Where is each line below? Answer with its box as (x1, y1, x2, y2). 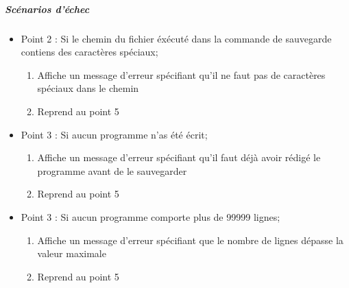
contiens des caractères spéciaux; (21, 45, 158, 59)
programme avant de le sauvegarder (37, 163, 187, 178)
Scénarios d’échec (5, 1, 90, 16)
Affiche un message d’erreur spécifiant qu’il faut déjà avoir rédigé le (37, 150, 321, 165)
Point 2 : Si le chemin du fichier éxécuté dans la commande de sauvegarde (21, 31, 332, 45)
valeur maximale (37, 246, 106, 261)
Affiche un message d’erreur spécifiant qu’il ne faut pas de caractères (37, 67, 326, 82)
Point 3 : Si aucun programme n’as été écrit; (21, 127, 208, 141)
